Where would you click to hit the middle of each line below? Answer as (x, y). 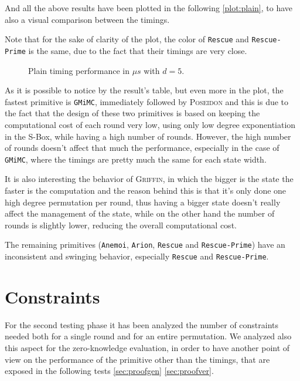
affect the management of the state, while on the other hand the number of (140, 213)
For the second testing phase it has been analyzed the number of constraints (142, 324)
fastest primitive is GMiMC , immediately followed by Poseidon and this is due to (147, 101)
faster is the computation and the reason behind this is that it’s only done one (146, 190)
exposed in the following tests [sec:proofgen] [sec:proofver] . (109, 371)
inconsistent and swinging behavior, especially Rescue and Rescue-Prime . (137, 256)
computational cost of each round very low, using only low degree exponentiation (150, 124)
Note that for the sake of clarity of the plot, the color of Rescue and (127, 39)
